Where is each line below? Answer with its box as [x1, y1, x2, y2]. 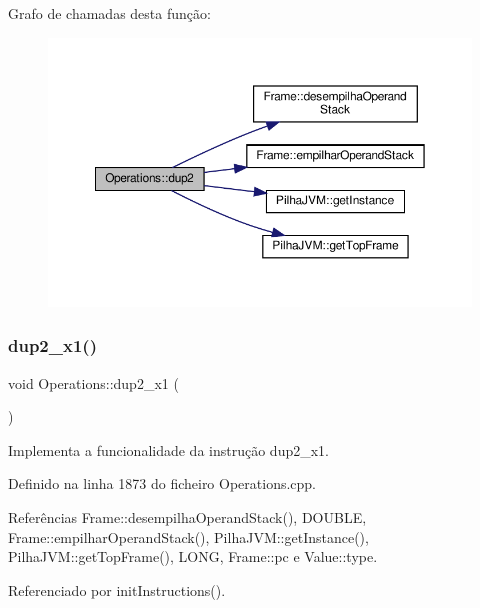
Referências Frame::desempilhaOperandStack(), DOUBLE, [8, 506, 367, 527]
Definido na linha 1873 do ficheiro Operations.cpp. [8, 473, 317, 494]
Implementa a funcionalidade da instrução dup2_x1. [8, 439, 329, 460]
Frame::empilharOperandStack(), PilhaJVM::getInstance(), [8, 526, 369, 547]
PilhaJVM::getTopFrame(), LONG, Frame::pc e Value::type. [8, 546, 378, 567]
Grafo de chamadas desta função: [8, 3, 211, 23]
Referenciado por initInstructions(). [8, 579, 226, 600]
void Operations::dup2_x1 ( [8, 372, 179, 393]
